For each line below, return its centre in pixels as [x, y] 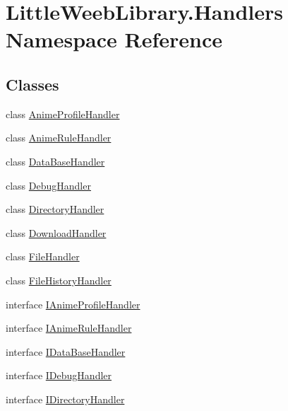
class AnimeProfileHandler [63, 114]
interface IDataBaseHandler [66, 351]
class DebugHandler [48, 185]
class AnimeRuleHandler [59, 138]
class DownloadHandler [56, 232]
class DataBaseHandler [55, 161]
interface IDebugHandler [59, 375]
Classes [32, 84]
